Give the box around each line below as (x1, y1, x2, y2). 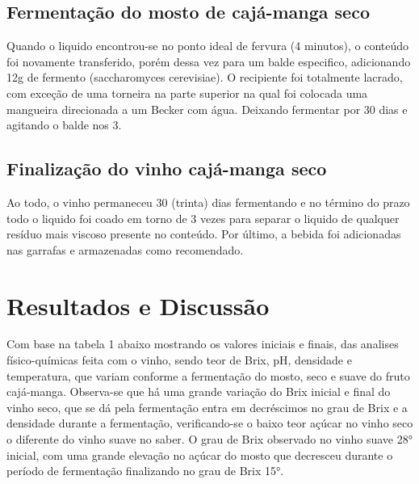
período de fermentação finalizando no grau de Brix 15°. (6, 462, 284, 479)
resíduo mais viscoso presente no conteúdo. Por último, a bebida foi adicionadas (6, 225, 401, 242)
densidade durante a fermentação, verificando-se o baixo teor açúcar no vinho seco (6, 415, 413, 431)
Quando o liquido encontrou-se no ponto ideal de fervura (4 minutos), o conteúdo (6, 37, 409, 54)
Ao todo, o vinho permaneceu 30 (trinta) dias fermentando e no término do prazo (6, 193, 410, 210)
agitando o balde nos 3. (6, 116, 122, 133)
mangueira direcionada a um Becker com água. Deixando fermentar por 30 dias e (6, 100, 408, 117)
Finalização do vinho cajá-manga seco (6, 156, 327, 181)
